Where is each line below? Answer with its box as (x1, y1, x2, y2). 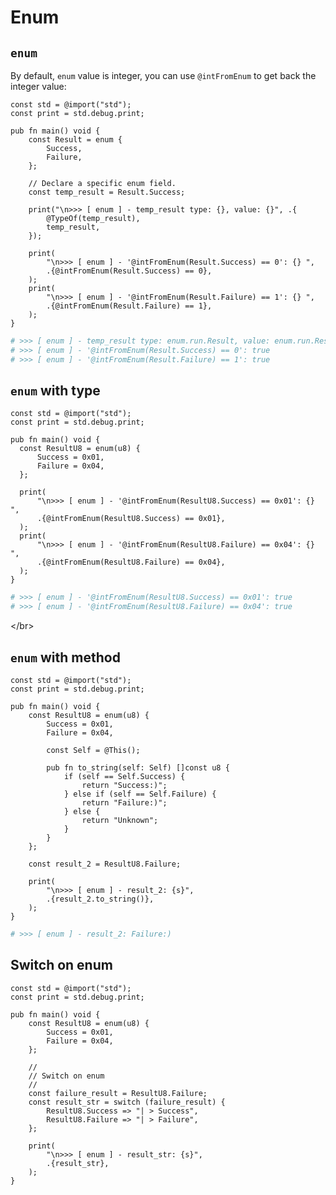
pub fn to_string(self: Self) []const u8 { (46, 763, 230, 773)
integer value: (10, 81, 67, 92)
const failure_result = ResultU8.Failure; (28, 1088, 208, 1098)
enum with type (10, 382, 101, 400)
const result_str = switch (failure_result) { (28, 1097, 226, 1107)
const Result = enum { (28, 135, 123, 145)
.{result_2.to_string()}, (46, 894, 155, 904)
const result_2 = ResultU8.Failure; (28, 859, 182, 869)
